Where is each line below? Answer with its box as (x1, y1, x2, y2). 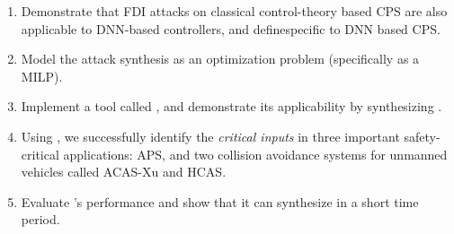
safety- (404, 126, 441, 145)
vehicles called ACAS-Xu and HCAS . (21, 162, 227, 181)
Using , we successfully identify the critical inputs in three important (21, 126, 400, 145)
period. (21, 210, 60, 229)
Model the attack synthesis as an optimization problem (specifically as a (21, 49, 420, 68)
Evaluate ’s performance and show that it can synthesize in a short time (21, 192, 419, 211)
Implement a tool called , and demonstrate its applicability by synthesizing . (21, 97, 442, 116)
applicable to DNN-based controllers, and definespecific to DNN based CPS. (21, 19, 441, 38)
